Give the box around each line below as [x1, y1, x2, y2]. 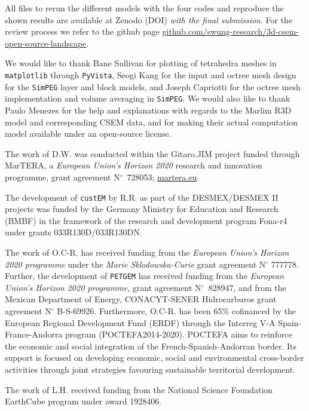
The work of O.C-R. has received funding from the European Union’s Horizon [5, 246, 289, 258]
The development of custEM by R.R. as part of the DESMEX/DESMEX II [5, 191, 279, 203]
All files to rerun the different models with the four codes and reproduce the [5, 2, 284, 14]
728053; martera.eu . [127, 170, 200, 183]
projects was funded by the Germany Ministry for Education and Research [5, 203, 279, 215]
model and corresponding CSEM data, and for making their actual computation [5, 115, 298, 128]
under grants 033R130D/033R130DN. [5, 226, 142, 238]
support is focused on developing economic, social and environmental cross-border [5, 351, 304, 364]
